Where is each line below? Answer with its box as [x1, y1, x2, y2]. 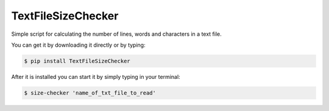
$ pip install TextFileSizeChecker [24, 58, 130, 64]
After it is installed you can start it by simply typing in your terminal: [11, 73, 180, 80]
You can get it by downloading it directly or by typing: [11, 41, 146, 49]
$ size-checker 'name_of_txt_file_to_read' [24, 89, 157, 96]
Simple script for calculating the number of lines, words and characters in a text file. [11, 30, 222, 38]
